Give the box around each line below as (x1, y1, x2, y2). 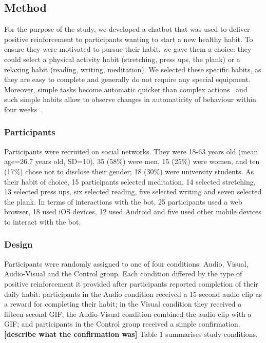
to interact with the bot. (4, 216, 81, 227)
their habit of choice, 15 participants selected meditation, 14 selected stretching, (4, 176, 256, 187)
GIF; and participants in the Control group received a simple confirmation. (4, 318, 240, 329)
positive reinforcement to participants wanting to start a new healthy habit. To (4, 33, 253, 44)
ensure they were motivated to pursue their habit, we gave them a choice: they (4, 44, 252, 54)
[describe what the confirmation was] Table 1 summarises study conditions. (4, 328, 258, 339)
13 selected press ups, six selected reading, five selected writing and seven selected (4, 186, 262, 197)
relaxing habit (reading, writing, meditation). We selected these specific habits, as (4, 64, 261, 74)
